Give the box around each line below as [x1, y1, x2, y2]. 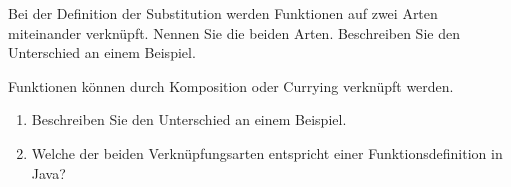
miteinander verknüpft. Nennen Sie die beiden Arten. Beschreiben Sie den [8, 22, 460, 43]
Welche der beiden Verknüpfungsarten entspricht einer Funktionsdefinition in [31, 142, 503, 163]
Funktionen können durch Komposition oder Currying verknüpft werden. [8, 75, 454, 96]
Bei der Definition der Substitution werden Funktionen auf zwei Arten [8, 3, 438, 23]
